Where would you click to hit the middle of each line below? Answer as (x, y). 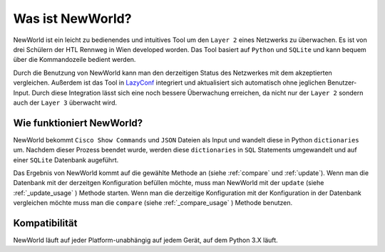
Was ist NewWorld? (72, 19)
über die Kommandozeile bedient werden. (75, 60)
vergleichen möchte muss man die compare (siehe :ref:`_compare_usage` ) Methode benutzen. (153, 203)
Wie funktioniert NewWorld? (78, 123)
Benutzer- (342, 83)
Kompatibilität (45, 223)
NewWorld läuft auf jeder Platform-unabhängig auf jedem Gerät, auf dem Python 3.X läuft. (145, 240)
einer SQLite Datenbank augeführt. (66, 159)
